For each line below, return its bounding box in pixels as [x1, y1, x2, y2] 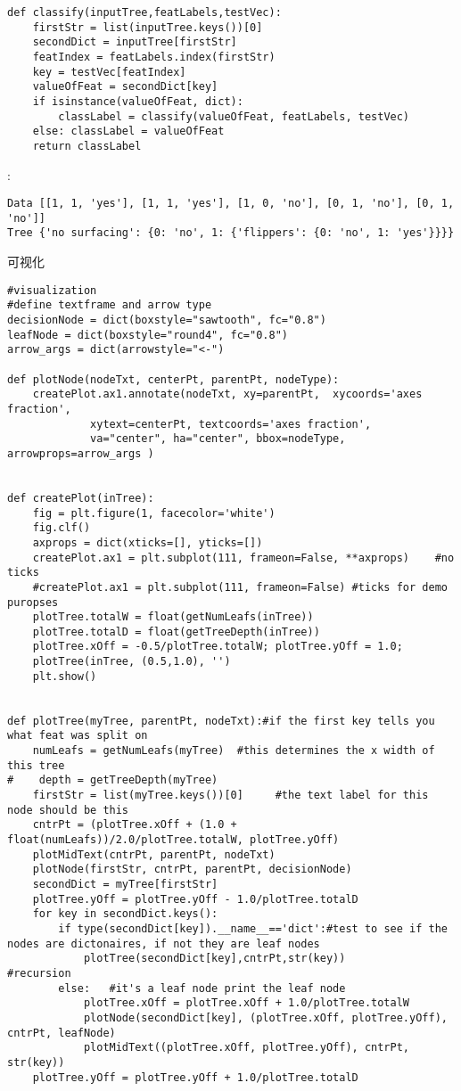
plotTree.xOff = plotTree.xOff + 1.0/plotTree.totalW [83, 997, 410, 1010]
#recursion [7, 966, 71, 980]
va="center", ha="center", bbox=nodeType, [90, 432, 346, 446]
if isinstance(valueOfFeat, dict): [32, 94, 243, 108]
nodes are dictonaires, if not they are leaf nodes [7, 937, 320, 950]
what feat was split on [7, 729, 148, 742]
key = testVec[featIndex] [32, 65, 186, 78]
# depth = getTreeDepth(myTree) [7, 774, 218, 787]
